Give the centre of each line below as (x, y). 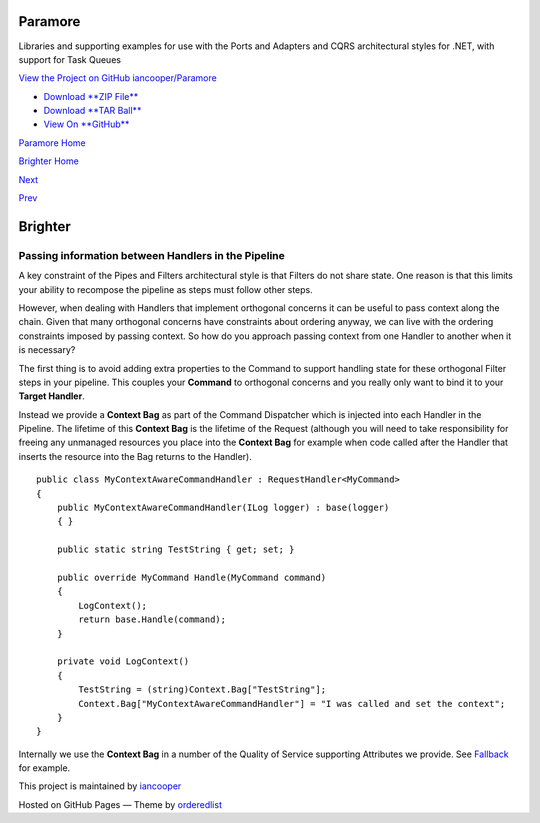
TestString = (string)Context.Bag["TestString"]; (202, 689)
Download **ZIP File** (91, 96)
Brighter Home (48, 161)
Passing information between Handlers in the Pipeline (151, 255)
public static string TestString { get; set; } (175, 549)
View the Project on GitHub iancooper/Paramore (117, 78)
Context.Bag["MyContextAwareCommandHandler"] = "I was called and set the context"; (292, 703)
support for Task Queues (70, 59)
